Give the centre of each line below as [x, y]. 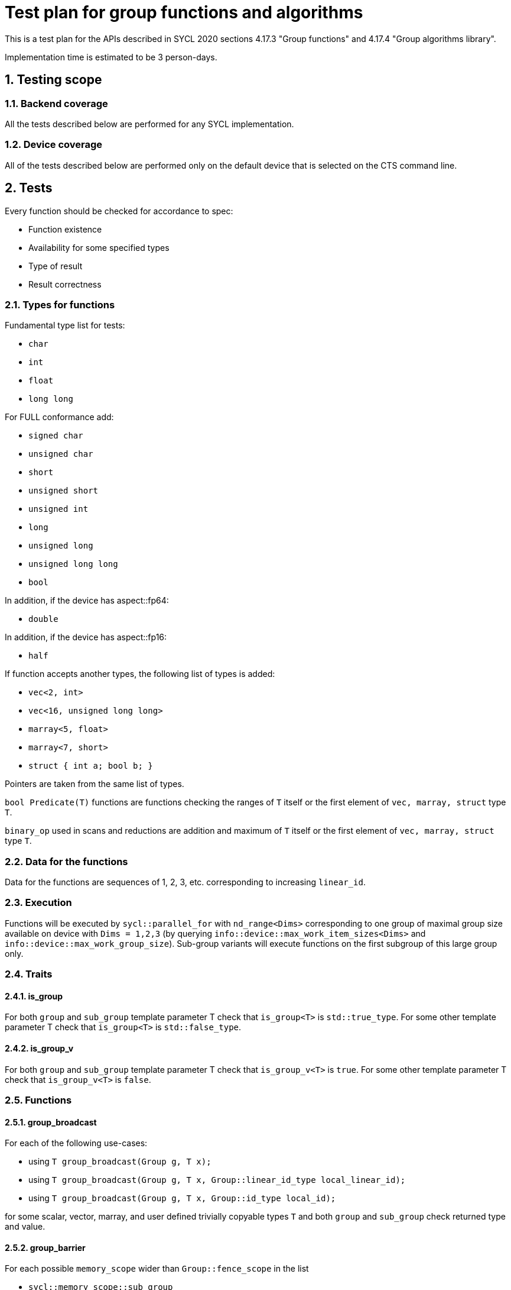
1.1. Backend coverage [56, 103]
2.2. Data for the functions [66, 861]
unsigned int [58, 509]
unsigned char [61, 454]
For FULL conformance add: [59, 417]
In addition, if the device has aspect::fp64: [87, 601]
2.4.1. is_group [34, 996]
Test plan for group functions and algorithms [184, 12]
